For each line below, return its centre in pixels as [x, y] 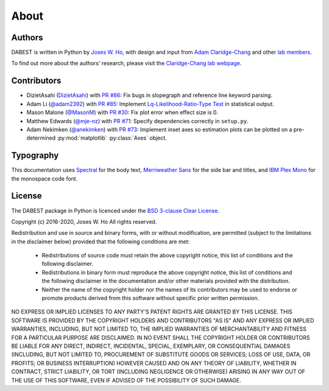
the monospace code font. [44, 178]
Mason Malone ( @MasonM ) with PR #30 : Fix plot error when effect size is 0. [122, 112]
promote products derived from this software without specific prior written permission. [150, 298]
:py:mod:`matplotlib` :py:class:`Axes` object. [112, 138]
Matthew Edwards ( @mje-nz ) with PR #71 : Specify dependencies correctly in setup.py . [138, 121]
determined [41, 138]
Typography [35, 156]
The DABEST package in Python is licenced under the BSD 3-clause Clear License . [115, 210]
